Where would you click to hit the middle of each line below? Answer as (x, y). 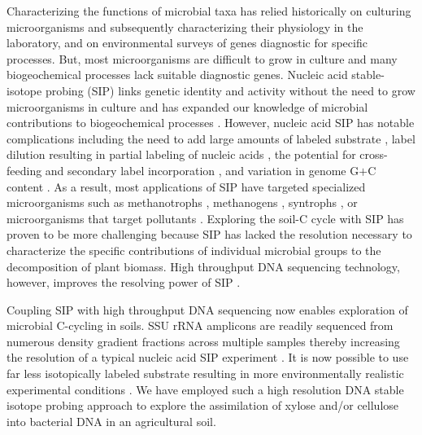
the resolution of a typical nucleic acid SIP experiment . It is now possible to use (208, 357)
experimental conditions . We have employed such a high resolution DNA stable (205, 389)
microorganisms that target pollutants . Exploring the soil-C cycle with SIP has (205, 218)
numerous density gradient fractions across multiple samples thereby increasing (203, 341)
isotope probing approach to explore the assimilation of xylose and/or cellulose (203, 405)
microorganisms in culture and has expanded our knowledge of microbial (187, 106)
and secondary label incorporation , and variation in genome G (202, 170)
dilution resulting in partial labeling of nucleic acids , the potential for (181, 154)
